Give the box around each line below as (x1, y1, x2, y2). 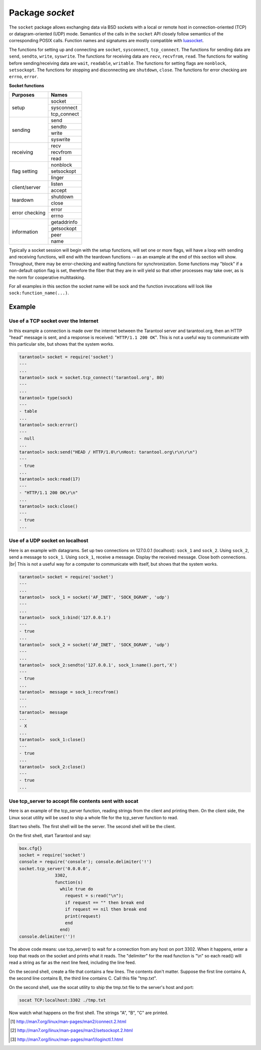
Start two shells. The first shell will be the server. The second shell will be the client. (9, 824, 176, 829)
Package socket (9, 7, 74, 18)
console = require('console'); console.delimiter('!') (19, 859, 152, 865)
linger (51, 175, 64, 181)
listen (51, 181, 63, 188)
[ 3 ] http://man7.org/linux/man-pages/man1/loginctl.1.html (10, 1036, 123, 1042)
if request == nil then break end (65, 907, 147, 912)
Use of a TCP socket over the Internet (9, 318, 99, 324)
